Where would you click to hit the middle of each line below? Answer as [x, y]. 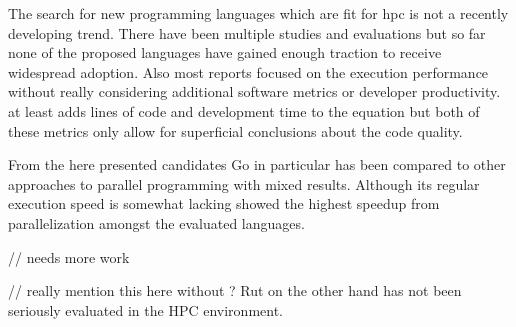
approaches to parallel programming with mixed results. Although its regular [244, 183]
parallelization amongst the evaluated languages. [156, 222]
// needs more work [69, 256]
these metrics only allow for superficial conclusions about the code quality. [235, 130]
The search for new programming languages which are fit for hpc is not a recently [258, 13]
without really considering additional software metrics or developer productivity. [254, 91]
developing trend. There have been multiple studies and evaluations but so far [247, 32]
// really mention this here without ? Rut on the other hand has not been [235, 290]
